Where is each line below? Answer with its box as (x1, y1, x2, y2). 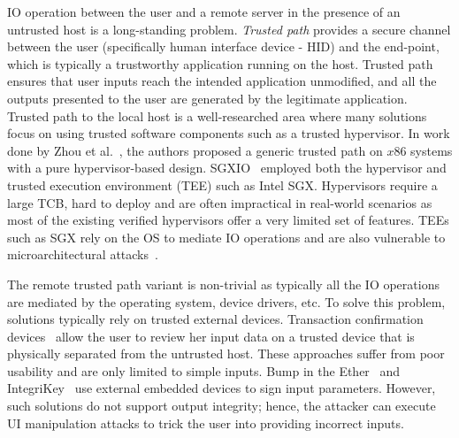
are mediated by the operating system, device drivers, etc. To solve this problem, (7, 292, 446, 311)
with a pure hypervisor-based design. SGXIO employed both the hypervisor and (7, 158, 447, 177)
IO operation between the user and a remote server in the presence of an (7, 3, 401, 20)
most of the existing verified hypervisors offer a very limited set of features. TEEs (7, 211, 449, 229)
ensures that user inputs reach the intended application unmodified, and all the (7, 72, 437, 90)
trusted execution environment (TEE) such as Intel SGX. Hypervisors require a (7, 175, 438, 194)
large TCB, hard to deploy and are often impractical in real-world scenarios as (7, 193, 432, 211)
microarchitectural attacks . (7, 245, 158, 264)
